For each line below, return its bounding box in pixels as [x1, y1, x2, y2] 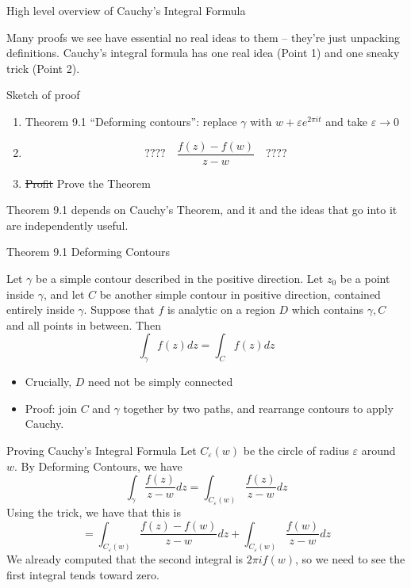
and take [325, 113, 368, 129]
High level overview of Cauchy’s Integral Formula [6, 2, 246, 18]
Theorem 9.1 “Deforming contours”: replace [25, 113, 237, 129]
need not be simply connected [88, 373, 233, 390]
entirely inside [6, 301, 75, 318]
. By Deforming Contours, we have [14, 457, 182, 474]
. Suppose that [83, 301, 155, 318]
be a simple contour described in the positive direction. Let [36, 270, 324, 286]
